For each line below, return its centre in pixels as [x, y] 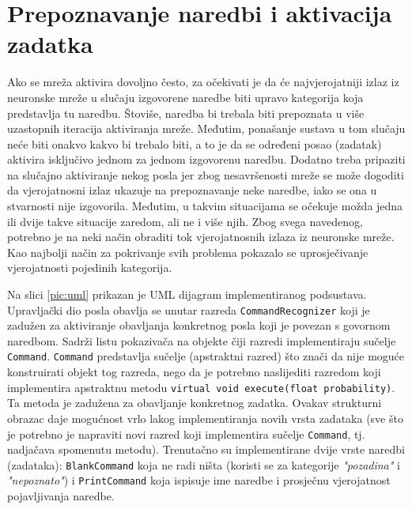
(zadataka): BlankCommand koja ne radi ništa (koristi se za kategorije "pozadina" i [204, 464]
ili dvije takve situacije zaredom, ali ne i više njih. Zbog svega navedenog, [185, 221]
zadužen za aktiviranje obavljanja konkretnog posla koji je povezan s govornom [199, 325]
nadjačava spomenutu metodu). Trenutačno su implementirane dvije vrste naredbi [206, 449]
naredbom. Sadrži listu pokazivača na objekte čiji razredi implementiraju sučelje [202, 340]
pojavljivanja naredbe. [61, 496]
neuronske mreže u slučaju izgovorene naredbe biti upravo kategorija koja [185, 97]
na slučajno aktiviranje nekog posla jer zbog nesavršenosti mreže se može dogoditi [206, 174]
